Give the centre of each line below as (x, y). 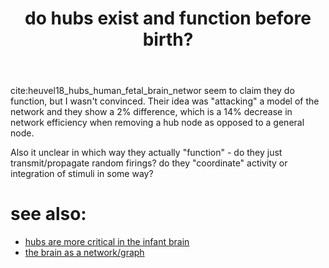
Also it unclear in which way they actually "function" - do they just (146, 153)
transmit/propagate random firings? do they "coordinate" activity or (149, 163)
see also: (48, 214)
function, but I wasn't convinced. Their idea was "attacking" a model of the (165, 101)
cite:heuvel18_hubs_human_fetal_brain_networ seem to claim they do (152, 91)
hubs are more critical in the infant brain (107, 242)
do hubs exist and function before (168, 18)
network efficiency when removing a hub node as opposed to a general (157, 123)
